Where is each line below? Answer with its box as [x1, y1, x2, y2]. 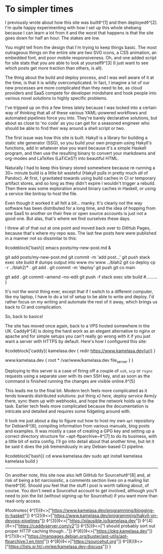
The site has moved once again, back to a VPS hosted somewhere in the [5, 322, 150, 329]
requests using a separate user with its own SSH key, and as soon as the [5, 373, 150, 379]
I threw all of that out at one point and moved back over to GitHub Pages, [5, 225, 151, 231]
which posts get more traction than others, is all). [5, 65, 103, 71]
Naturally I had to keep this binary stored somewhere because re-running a [5, 164, 155, 171]
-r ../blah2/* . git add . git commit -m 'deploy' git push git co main [5, 264, 136, 270]
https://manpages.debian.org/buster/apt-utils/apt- [28, 533, 129, 539]
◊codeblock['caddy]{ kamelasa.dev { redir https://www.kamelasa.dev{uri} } [5, 348, 156, 354]
